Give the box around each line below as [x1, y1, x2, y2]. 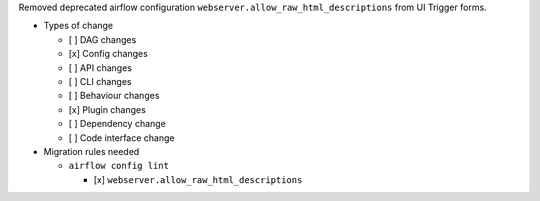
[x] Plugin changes [68, 103, 147, 115]
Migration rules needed [43, 145, 140, 157]
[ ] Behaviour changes [68, 90, 160, 102]
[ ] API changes [68, 61, 132, 74]
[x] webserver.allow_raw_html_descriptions [93, 173, 303, 185]
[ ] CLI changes [68, 75, 132, 87]
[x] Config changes [68, 48, 149, 60]
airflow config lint [68, 160, 170, 172]
